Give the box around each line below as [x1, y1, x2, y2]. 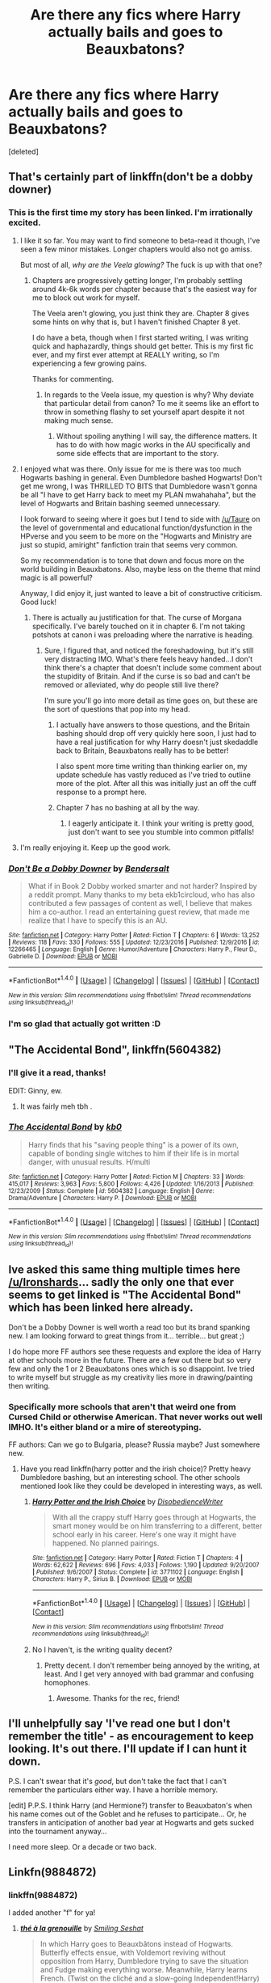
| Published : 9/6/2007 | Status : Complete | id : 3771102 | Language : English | [31, 1567, 244, 1576]
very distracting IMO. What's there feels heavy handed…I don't [44, 653, 253, 664]
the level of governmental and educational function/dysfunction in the [19, 522, 252, 532]
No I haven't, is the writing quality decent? [31, 1644, 173, 1655]
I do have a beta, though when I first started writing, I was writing [31, 332, 248, 342]
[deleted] [8, 146, 39, 156]
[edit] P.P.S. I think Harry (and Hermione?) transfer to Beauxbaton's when [8, 1800, 252, 1810]
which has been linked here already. [8, 1300, 194, 1315]
